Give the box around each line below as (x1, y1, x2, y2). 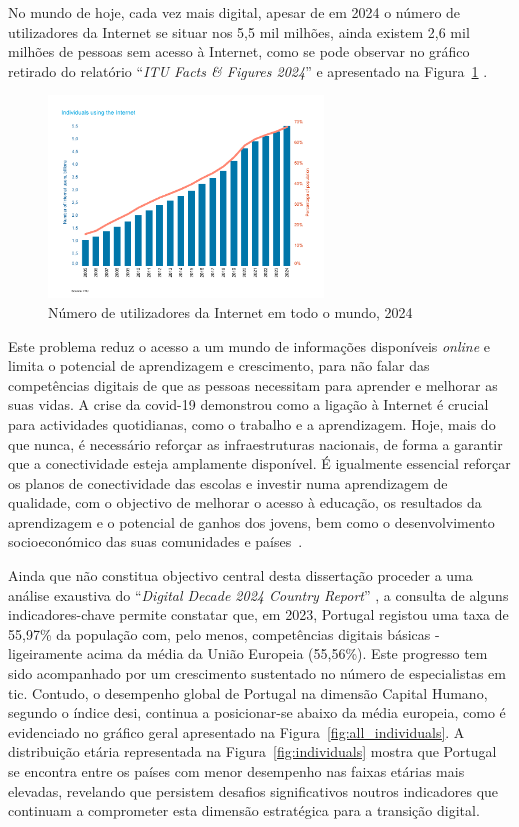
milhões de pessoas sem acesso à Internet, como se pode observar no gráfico (8, 41, 470, 62)
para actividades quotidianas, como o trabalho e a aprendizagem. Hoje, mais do (8, 413, 496, 434)
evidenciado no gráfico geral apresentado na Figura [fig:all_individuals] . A (8, 721, 465, 742)
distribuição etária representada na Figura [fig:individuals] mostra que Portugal (8, 741, 497, 762)
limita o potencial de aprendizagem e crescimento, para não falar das (8, 355, 430, 376)
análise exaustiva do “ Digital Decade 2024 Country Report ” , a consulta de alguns (8, 584, 509, 605)
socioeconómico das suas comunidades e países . (8, 531, 303, 552)
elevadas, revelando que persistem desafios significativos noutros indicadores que (8, 780, 499, 801)
